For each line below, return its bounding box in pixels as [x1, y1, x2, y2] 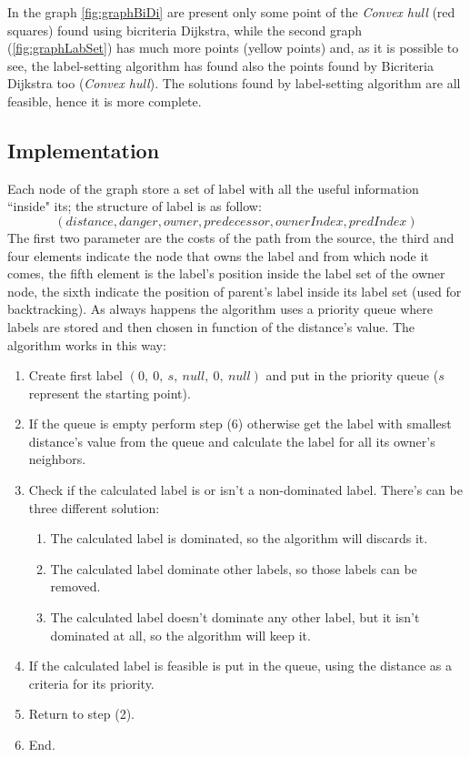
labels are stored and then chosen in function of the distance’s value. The [7, 317, 415, 336]
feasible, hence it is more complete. [7, 91, 202, 110]
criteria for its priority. [28, 673, 155, 692]
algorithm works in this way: [7, 335, 166, 354]
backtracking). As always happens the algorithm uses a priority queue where [7, 299, 434, 318]
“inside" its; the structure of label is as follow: [7, 197, 262, 216]
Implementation [7, 136, 160, 164]
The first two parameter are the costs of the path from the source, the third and [7, 227, 455, 247]
